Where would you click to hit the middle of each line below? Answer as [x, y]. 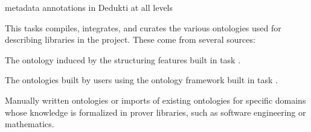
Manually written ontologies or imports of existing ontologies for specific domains [155, 100]
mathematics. [30, 124]
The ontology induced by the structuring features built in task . [123, 59]
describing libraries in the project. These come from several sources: [130, 39]
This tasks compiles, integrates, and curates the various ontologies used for [143, 27]
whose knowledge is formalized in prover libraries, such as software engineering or [155, 112]
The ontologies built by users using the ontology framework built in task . [142, 80]
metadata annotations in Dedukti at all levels [89, 7]
